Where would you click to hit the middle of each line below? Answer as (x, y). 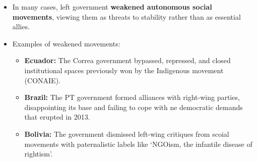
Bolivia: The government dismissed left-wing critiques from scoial (127, 133)
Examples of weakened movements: (66, 43)
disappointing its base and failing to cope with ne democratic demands (134, 107)
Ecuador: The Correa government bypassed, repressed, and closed (127, 60)
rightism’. (39, 154)
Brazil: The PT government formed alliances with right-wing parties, (132, 97)
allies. (21, 26)
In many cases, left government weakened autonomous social (112, 7)
